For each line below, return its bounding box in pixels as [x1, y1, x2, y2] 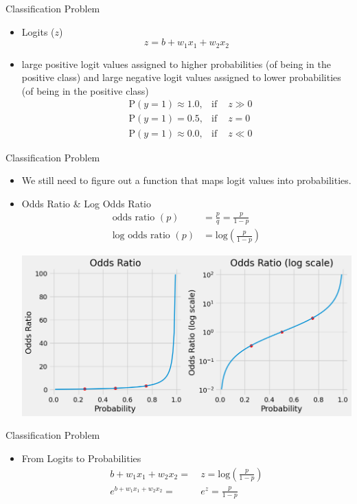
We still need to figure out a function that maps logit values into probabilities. [21, 173, 352, 187]
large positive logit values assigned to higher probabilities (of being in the [21, 56, 331, 71]
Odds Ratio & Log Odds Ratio [21, 196, 151, 210]
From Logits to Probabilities [21, 450, 141, 465]
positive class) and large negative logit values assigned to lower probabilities [21, 70, 341, 84]
